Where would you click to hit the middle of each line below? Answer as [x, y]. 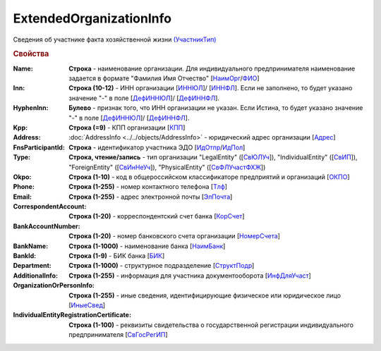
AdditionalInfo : [35, 276]
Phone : [24, 187]
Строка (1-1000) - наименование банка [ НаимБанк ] [147, 246]
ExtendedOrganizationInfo [92, 18]
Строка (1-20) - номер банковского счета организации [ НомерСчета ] [174, 236]
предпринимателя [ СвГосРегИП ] [119, 335]
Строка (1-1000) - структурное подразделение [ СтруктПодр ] [162, 266]
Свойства [31, 54]
